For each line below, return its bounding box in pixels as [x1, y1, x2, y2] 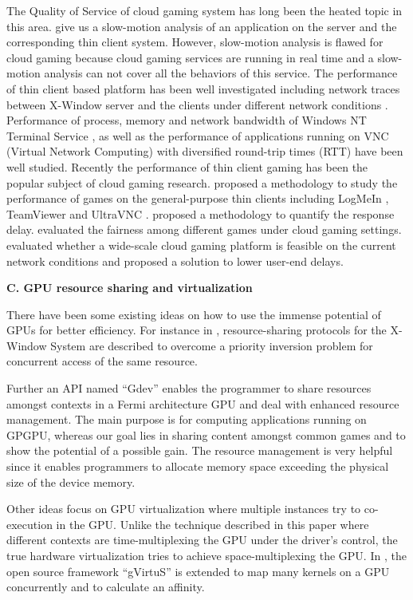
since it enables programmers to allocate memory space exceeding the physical [6, 458, 389, 475]
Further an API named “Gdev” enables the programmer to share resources [6, 380, 372, 397]
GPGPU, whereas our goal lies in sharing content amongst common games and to [6, 426, 406, 443]
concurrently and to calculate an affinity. [6, 578, 205, 595]
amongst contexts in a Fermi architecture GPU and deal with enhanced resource [6, 395, 399, 412]
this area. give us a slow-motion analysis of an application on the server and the [6, 18, 397, 34]
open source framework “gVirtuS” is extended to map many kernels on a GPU [6, 562, 390, 579]
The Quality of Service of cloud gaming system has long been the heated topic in [6, 2, 403, 18]
